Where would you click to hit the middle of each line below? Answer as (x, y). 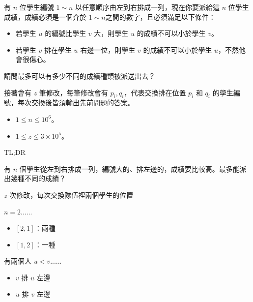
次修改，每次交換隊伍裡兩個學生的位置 (71, 195)
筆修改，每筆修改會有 (73, 92)
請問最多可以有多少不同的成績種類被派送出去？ (80, 75)
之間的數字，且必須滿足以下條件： (160, 16)
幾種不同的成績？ (38, 178)
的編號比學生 (66, 33)
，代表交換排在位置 (155, 92)
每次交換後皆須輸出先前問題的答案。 (76, 103)
